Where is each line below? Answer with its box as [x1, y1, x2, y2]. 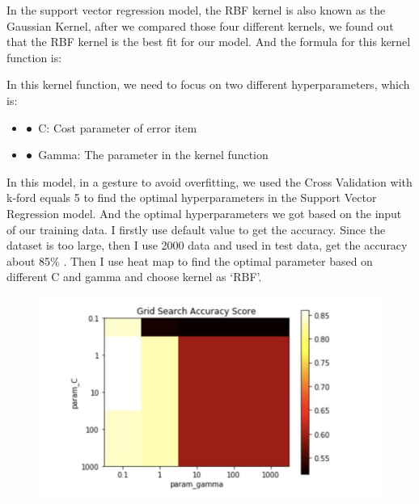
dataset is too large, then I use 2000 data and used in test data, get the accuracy [6, 237, 408, 254]
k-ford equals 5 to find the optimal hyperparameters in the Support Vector [6, 189, 377, 206]
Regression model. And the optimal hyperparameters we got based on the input [6, 204, 402, 221]
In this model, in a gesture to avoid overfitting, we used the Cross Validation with [6, 173, 413, 190]
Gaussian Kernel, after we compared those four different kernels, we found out [6, 17, 394, 34]
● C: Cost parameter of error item [25, 119, 197, 136]
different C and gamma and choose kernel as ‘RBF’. [6, 268, 262, 285]
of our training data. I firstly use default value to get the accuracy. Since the [6, 220, 386, 237]
